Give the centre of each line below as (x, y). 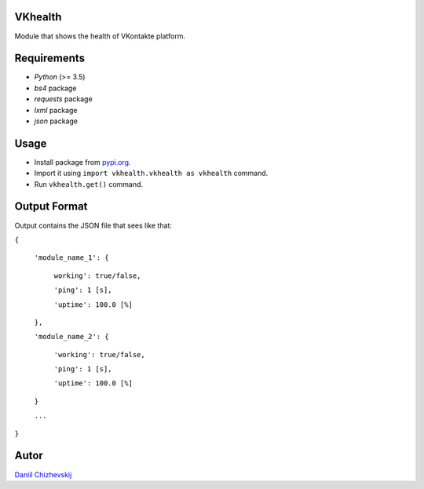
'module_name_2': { (71, 337)
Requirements (50, 58)
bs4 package (55, 88)
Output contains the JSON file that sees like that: (93, 225)
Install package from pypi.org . (82, 162)
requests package (64, 99)
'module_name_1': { (71, 258)
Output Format (51, 207)
